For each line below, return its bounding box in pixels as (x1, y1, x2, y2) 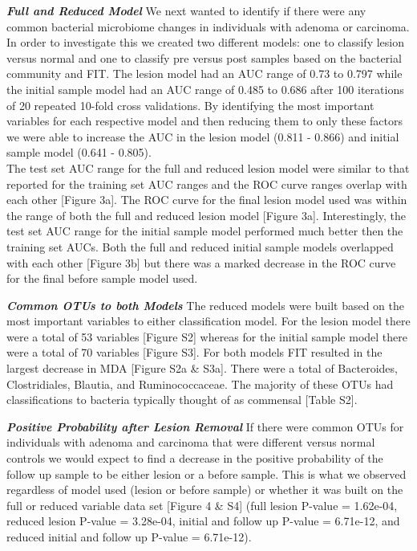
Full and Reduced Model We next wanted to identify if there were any (6, 2, 366, 18)
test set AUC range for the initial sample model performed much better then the (6, 222, 403, 239)
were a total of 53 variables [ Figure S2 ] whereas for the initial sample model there (6, 328, 408, 345)
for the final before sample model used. (6, 270, 198, 287)
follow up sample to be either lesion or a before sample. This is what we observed (6, 465, 407, 482)
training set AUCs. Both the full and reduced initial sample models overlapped (6, 238, 394, 255)
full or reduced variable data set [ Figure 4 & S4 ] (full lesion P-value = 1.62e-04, (6, 496, 398, 513)
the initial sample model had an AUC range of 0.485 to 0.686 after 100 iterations (6, 80, 404, 97)
